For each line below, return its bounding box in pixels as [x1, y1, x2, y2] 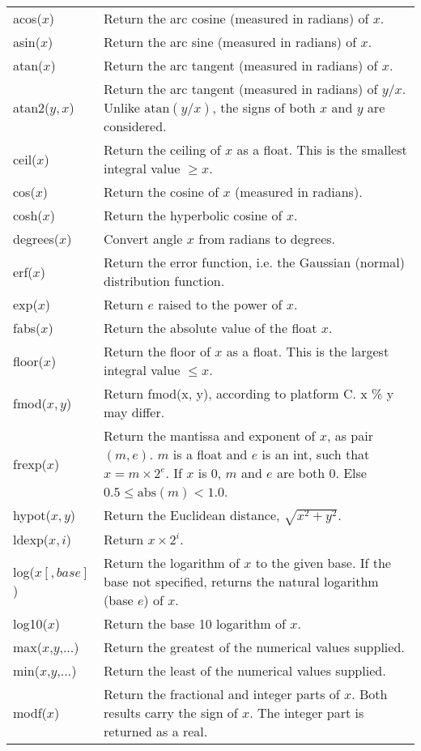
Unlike [104, 98, 140, 117]
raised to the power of [158, 295, 283, 314]
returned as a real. [104, 721, 208, 740]
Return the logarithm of [104, 553, 240, 572]
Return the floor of [104, 342, 210, 361]
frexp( [13, 454, 47, 473]
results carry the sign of [104, 702, 238, 722]
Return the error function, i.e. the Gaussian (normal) [104, 253, 405, 271]
